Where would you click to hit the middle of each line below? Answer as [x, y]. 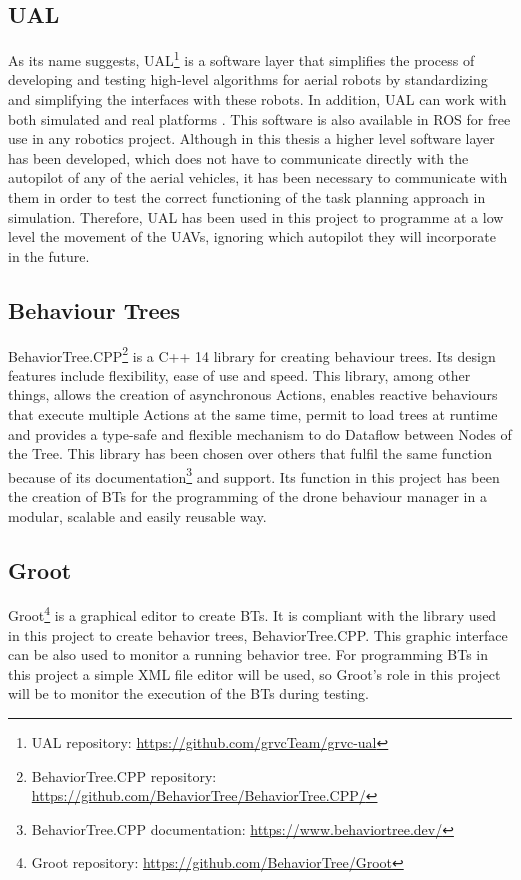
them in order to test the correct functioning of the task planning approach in [247, 197]
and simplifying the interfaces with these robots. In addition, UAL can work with [257, 99]
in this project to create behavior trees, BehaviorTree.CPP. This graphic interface [258, 634]
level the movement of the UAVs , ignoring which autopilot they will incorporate [252, 236]
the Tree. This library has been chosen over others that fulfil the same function [250, 453]
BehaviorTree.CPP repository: [124, 775]
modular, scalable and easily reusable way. [137, 515]
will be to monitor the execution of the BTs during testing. [188, 693]
